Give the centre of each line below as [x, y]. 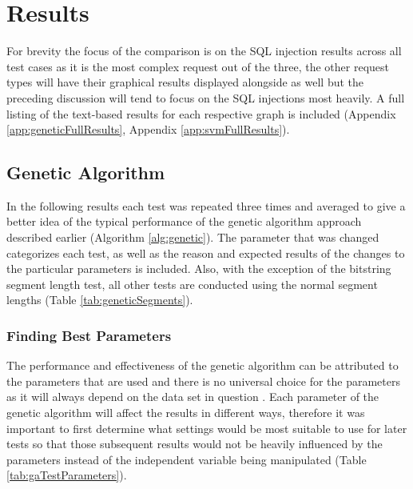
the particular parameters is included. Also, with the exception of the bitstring [199, 269]
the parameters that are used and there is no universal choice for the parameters [203, 381]
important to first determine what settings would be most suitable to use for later [207, 428]
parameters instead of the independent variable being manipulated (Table [187, 459]
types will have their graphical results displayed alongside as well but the [185, 82]
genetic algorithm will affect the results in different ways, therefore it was [186, 413]
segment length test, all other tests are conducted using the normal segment [192, 284]
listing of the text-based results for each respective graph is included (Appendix [201, 113]
